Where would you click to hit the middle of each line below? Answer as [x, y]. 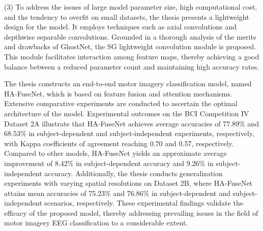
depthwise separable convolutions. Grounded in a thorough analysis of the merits [130, 36]
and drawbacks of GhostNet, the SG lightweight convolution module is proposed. [130, 46]
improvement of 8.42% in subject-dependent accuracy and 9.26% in [109, 163]
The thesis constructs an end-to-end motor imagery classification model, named [128, 84]
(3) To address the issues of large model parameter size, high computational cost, [131, 7]
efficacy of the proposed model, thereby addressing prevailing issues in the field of [131, 212]
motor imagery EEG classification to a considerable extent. [96, 223]
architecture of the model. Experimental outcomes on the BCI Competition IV [127, 113]
